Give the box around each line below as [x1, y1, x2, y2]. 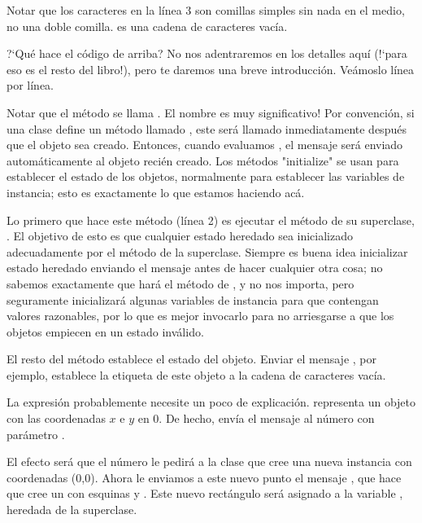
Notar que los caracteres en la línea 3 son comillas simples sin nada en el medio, [7, 2, 405, 18]
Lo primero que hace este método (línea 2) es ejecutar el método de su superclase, [7, 211, 415, 228]
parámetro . [7, 425, 65, 442]
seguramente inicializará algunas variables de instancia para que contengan [7, 291, 379, 308]
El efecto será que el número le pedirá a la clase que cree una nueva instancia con [7, 453, 412, 470]
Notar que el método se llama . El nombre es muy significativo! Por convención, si [7, 103, 415, 121]
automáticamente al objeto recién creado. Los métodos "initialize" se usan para [7, 152, 399, 169]
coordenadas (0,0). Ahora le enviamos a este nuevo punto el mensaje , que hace [7, 468, 402, 486]
